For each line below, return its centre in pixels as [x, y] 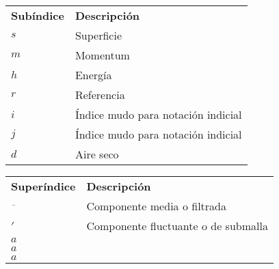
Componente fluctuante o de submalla [177, 226]
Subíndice [38, 15]
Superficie [98, 35]
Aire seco [97, 154]
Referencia [100, 95]
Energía [93, 75]
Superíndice [43, 186]
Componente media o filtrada [156, 206]
